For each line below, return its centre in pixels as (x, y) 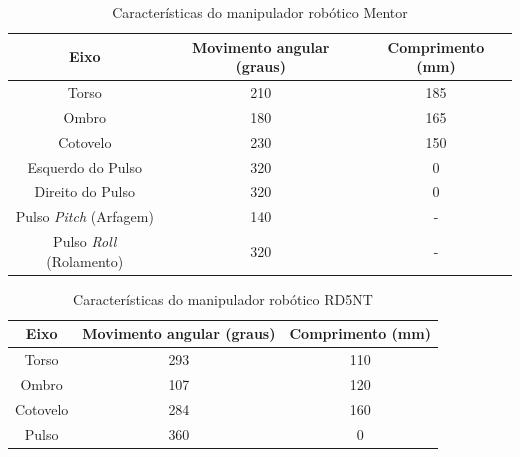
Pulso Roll (85, 241)
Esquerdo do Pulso (85, 166)
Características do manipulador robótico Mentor (260, 12)
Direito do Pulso (84, 191)
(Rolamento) (85, 260)
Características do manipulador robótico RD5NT (223, 298)
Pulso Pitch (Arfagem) (84, 216)
